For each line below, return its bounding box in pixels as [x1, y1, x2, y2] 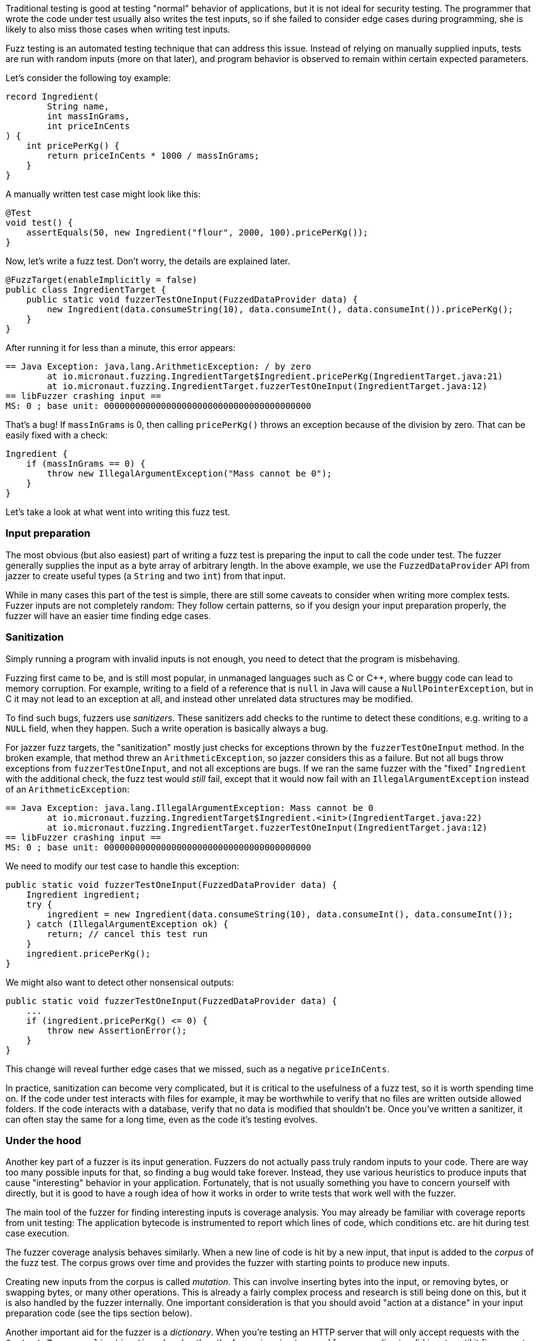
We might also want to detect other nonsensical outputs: [6, 976, 234, 987]
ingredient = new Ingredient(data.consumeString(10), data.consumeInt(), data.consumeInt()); [47, 909, 514, 919]
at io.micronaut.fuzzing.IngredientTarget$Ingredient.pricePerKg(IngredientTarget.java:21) [47, 371, 503, 381]
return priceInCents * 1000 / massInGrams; [47, 151, 260, 160]
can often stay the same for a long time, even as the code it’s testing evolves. [6, 1114, 318, 1125]
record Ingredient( [6, 92, 99, 101]
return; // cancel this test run [47, 928, 208, 939]
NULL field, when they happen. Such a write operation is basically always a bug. [6, 722, 329, 734]
